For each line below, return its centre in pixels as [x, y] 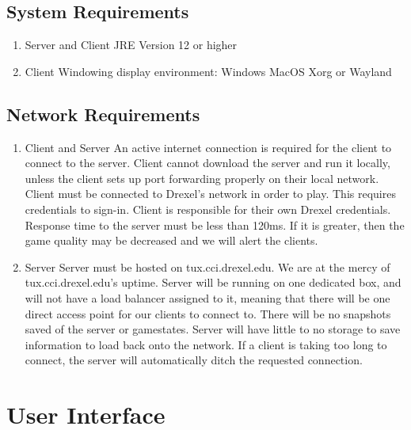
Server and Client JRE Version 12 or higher [131, 45]
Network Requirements [103, 114]
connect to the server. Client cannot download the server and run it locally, [207, 163]
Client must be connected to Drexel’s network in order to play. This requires [210, 194]
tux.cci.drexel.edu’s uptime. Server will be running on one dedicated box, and [213, 282]
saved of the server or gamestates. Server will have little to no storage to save [213, 329]
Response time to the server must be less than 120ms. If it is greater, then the [215, 225]
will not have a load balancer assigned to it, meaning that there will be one [207, 297]
